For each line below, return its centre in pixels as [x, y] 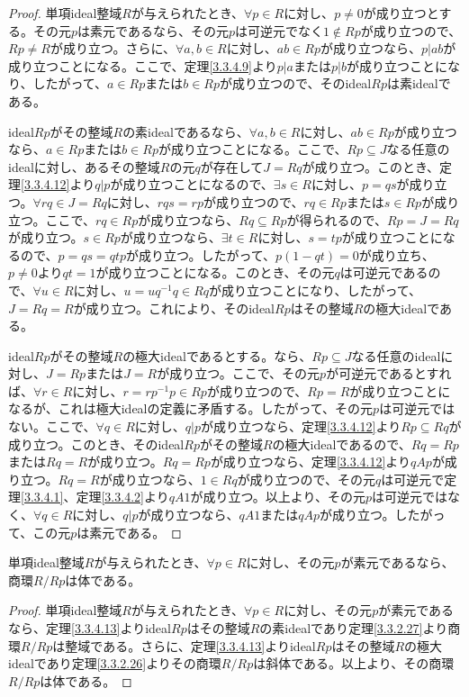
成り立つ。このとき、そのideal [96, 444]
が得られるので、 [337, 219]
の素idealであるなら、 [186, 131]
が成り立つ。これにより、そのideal [174, 308]
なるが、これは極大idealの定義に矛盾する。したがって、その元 [191, 408]
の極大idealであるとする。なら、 [217, 355]
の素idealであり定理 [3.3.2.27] [341, 628]
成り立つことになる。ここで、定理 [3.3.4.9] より [143, 65]
